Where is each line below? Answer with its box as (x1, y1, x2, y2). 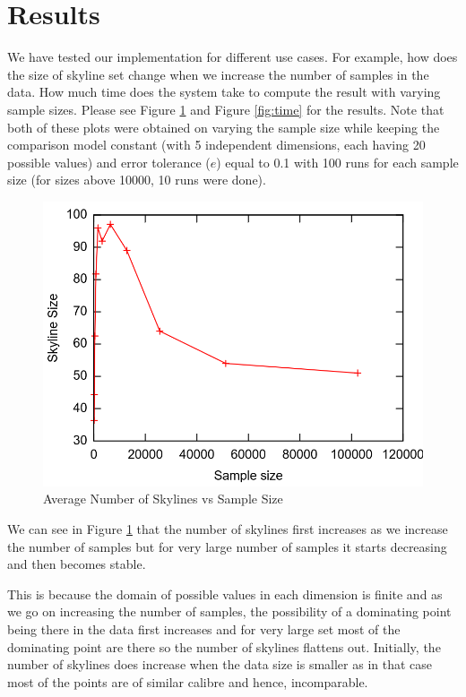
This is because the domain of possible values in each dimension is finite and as (7, 584, 443, 603)
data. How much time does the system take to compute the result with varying (7, 82, 441, 101)
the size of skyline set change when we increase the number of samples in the (7, 65, 429, 83)
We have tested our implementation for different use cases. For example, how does (7, 47, 458, 66)
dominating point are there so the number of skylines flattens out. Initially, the (7, 637, 441, 656)
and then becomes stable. (7, 555, 146, 573)
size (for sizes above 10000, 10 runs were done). (7, 170, 266, 189)
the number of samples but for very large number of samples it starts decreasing (7, 537, 447, 555)
